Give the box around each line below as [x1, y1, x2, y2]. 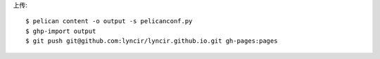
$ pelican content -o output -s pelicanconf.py [25, 18, 193, 25]
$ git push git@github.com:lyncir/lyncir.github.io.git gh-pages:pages [25, 37, 278, 45]
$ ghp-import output [25, 27, 96, 35]
